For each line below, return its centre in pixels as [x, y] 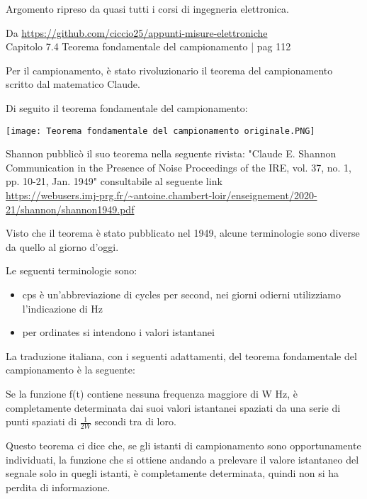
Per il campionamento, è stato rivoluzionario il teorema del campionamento [169, 70]
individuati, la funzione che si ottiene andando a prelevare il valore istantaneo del [182, 459]
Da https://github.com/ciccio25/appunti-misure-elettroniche [137, 32]
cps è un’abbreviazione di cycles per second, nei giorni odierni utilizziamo [181, 294]
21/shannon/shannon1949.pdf [70, 209]
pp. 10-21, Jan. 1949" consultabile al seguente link [114, 181]
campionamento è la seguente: [70, 370]
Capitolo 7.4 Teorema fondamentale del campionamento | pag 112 [148, 46]
